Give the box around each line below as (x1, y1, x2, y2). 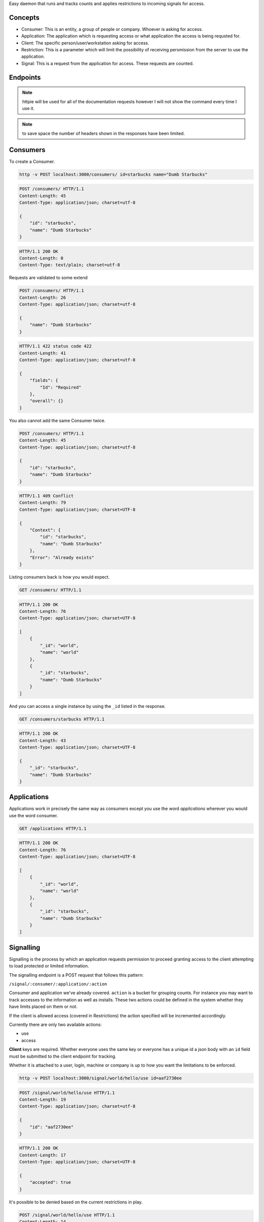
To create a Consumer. (9, 158, 55, 164)
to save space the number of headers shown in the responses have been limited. (22, 130, 185, 136)
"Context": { (29, 527, 61, 533)
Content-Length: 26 (19, 295, 66, 300)
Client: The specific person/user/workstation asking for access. (21, 40, 149, 46)
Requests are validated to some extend (9, 275, 88, 281)
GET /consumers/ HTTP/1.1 (19, 587, 82, 592)
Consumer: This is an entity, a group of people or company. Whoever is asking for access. (21, 26, 203, 32)
